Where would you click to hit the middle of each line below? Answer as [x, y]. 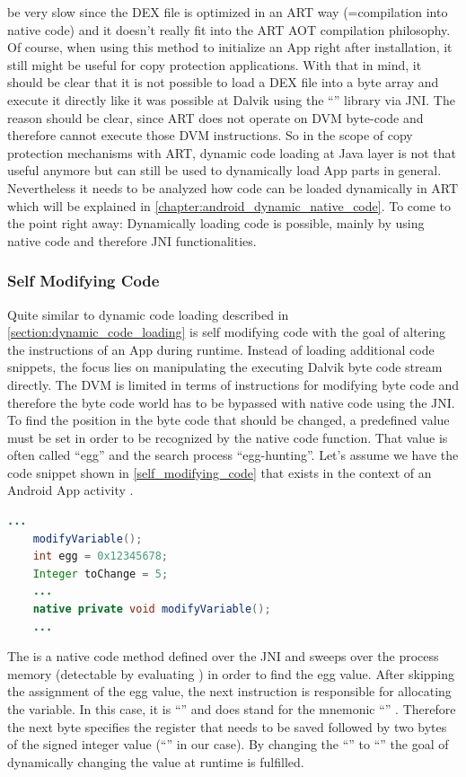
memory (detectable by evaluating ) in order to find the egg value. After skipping [231, 673]
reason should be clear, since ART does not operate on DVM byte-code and [215, 117]
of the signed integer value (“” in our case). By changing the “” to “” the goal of [228, 744]
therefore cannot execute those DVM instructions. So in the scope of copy [210, 135]
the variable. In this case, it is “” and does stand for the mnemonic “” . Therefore [232, 709]
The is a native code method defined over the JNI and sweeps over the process [223, 656]
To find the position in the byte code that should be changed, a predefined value [229, 420]
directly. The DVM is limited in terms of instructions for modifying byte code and [233, 384]
